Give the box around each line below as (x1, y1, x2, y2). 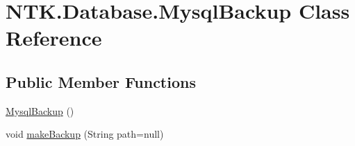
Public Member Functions (6, 71, 196, 92)
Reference (6, 24, 102, 52)
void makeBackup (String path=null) (6, 127, 164, 141)
